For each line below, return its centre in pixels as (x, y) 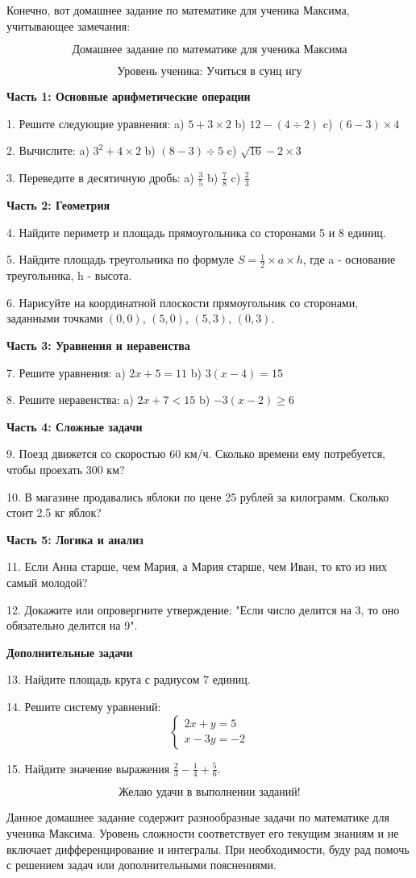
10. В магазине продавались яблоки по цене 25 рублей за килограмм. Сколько (198, 496)
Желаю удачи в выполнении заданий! (210, 793)
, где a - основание (349, 259)
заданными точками (55, 318)
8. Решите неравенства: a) (70, 399)
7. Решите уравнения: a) (66, 372)
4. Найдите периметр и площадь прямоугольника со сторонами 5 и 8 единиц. (196, 232)
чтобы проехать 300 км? (66, 470)
